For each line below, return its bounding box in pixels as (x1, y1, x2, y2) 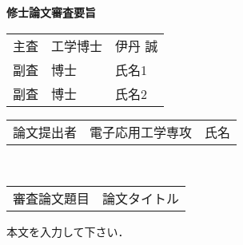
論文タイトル (102, 189, 180, 208)
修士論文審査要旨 (6, 4, 96, 20)
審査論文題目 (13, 189, 90, 208)
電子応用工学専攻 (90, 122, 193, 141)
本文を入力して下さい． (6, 223, 129, 240)
